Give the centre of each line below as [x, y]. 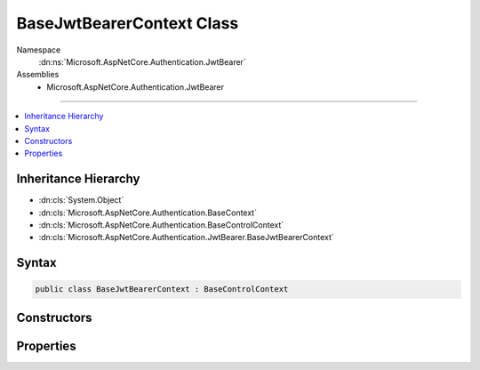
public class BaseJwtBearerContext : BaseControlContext [162, 290]
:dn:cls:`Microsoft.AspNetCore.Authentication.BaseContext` [148, 213]
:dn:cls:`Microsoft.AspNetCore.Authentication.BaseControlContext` [161, 225]
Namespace [39, 50]
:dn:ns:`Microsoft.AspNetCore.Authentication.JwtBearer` [142, 61]
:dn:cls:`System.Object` [81, 200]
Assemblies [38, 75]
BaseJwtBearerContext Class [128, 23]
